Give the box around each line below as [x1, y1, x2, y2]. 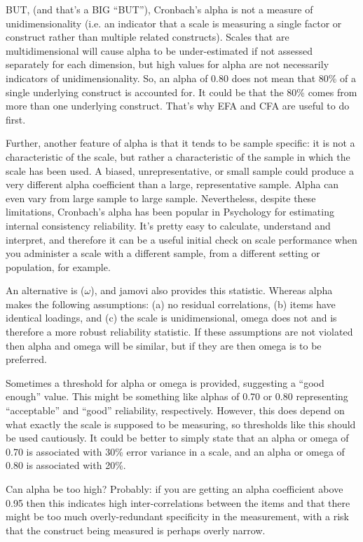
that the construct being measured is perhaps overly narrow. [6, 522, 266, 537]
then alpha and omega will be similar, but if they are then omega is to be [6, 338, 322, 352]
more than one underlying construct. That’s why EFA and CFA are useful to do [6, 98, 350, 113]
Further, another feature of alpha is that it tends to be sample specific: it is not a [6, 135, 355, 150]
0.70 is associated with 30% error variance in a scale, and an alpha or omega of [6, 444, 345, 458]
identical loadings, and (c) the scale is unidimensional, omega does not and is [6, 310, 337, 325]
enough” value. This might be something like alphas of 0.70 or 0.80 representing [6, 389, 348, 404]
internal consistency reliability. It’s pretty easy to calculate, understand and [6, 218, 331, 232]
